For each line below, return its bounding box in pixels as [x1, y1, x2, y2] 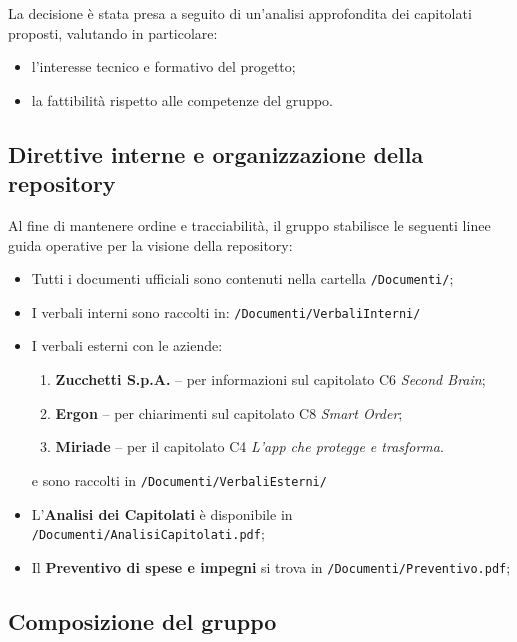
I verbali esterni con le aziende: [31, 335, 223, 356]
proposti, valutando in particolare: [8, 22, 218, 43]
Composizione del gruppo [8, 605, 277, 636]
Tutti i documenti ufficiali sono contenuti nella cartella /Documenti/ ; [31, 268, 454, 289]
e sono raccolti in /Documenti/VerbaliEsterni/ [31, 469, 327, 490]
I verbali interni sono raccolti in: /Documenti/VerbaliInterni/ [31, 301, 421, 322]
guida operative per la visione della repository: [8, 234, 293, 255]
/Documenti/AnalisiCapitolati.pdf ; [31, 523, 265, 544]
